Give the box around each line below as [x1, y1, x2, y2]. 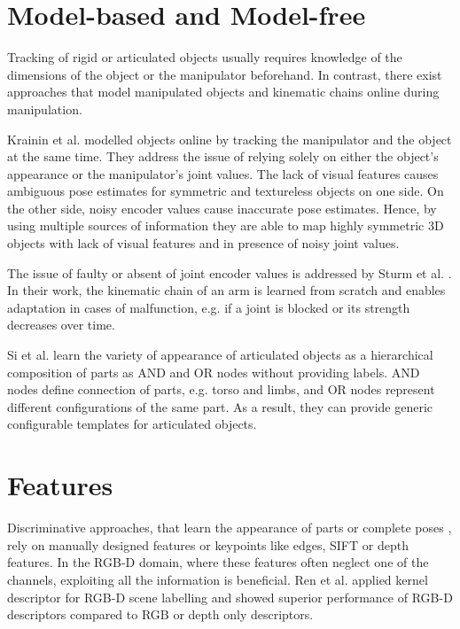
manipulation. [7, 99, 82, 118]
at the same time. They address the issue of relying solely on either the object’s [7, 147, 439, 166]
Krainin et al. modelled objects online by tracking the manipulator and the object [7, 129, 452, 148]
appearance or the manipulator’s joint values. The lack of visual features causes [7, 164, 439, 182]
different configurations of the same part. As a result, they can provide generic [7, 397, 433, 415]
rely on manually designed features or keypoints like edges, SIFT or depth [7, 535, 409, 554]
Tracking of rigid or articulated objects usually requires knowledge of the [7, 48, 402, 66]
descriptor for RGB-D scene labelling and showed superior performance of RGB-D [7, 587, 453, 606]
